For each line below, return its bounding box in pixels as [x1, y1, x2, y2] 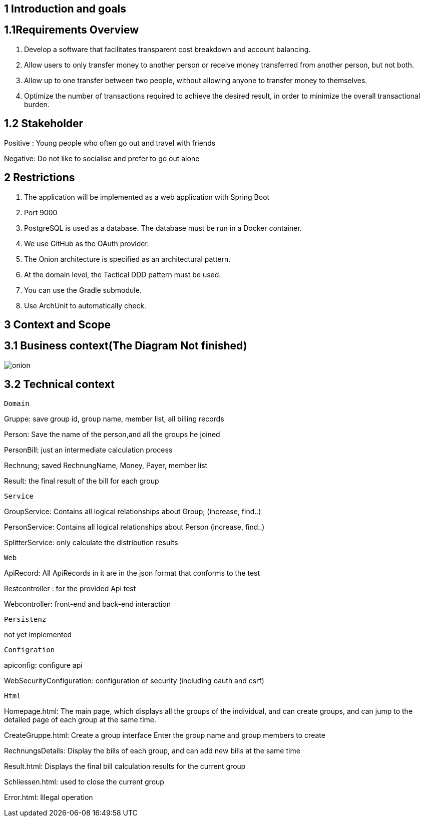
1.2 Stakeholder [4, 117, 84, 130]
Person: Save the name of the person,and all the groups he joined [4, 430, 220, 439]
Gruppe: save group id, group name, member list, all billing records [4, 414, 224, 423]
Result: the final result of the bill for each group [4, 476, 159, 485]
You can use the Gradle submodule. [24, 285, 142, 294]
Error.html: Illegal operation [4, 792, 93, 801]
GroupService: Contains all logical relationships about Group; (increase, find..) [4, 507, 261, 516]
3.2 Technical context [4, 378, 115, 391]
